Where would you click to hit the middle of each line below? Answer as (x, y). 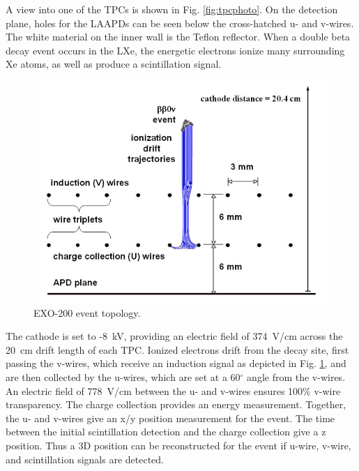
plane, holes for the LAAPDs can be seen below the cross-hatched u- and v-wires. (180, 23)
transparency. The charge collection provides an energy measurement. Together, (176, 404)
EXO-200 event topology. (87, 312)
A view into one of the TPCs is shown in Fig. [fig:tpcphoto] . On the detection (172, 9)
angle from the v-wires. (296, 376)
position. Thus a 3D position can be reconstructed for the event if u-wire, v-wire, (178, 445)
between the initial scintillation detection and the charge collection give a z (166, 432)
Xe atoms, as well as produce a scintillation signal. (114, 64)
